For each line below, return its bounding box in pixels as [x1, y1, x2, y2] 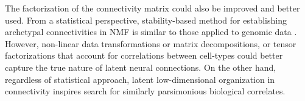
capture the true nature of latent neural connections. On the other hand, [5, 60, 276, 73]
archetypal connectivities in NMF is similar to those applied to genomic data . [5, 25, 297, 38]
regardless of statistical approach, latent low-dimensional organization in [5, 73, 275, 85]
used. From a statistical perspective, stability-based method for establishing [5, 13, 287, 26]
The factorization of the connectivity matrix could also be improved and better [5, 2, 300, 14]
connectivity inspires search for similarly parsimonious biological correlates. [5, 85, 286, 97]
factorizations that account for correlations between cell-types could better [5, 49, 283, 62]
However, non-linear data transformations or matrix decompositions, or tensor [5, 37, 296, 50]
